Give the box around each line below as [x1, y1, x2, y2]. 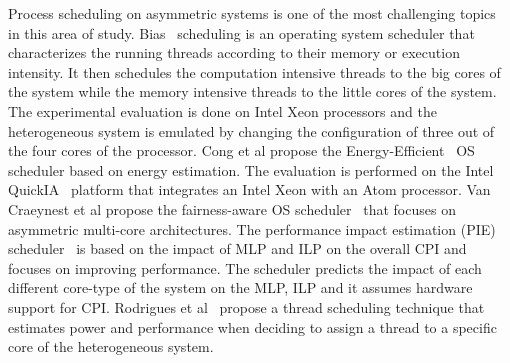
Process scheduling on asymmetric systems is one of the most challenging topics [8, 3, 496, 23]
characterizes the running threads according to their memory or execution [8, 42, 460, 63]
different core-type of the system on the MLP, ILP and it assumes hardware [8, 277, 473, 298]
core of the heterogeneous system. [8, 336, 214, 357]
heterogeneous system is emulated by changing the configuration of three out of [8, 120, 495, 141]
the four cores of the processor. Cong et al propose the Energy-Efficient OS [8, 140, 475, 161]
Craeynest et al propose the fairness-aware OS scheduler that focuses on [8, 198, 456, 219]
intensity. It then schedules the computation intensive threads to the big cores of [8, 61, 501, 82]
